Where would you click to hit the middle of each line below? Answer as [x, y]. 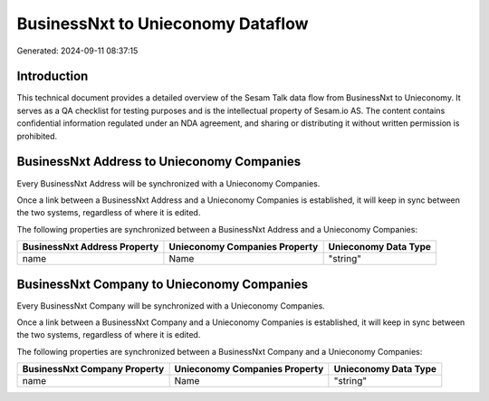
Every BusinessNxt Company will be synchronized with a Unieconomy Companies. [171, 306]
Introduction [53, 76]
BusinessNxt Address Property [91, 247]
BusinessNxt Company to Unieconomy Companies [163, 284]
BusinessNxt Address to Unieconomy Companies [159, 162]
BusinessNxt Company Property [93, 369]
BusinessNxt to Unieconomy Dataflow [163, 24]
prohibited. [37, 136]
